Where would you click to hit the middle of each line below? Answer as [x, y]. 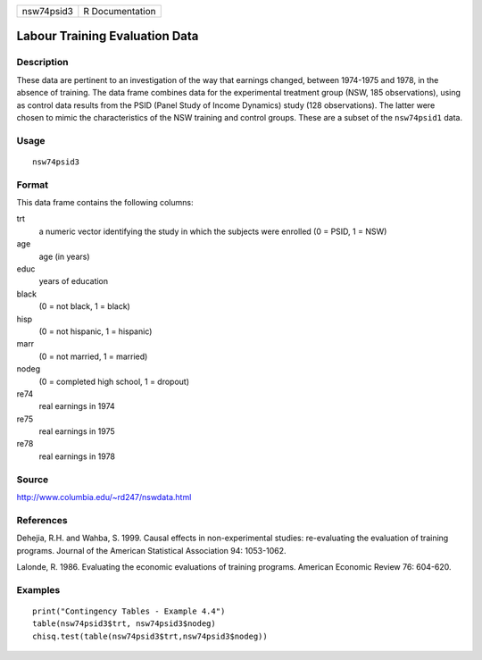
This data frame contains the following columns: [105, 203]
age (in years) [64, 256]
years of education [74, 281]
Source [33, 480]
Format [33, 185]
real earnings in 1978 [77, 456]
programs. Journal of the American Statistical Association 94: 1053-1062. [151, 550]
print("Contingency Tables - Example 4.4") [129, 611]
